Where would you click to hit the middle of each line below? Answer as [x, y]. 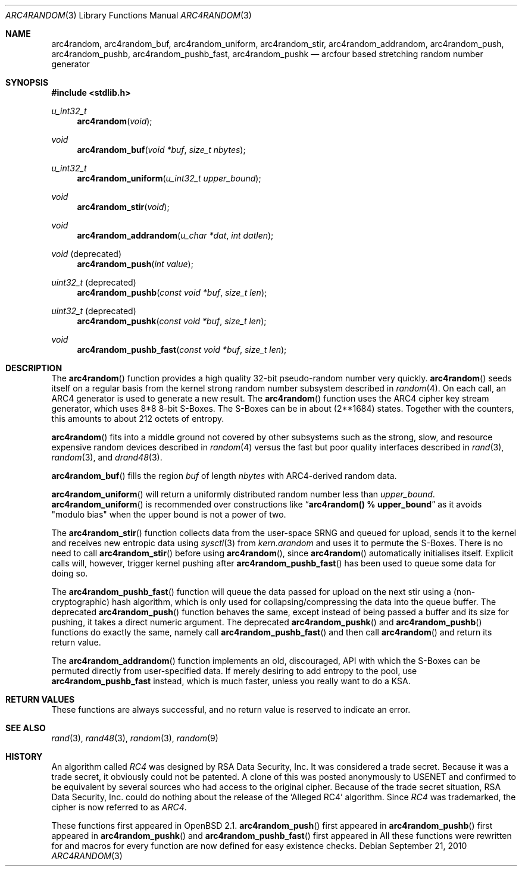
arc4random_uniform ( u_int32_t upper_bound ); [169, 178]
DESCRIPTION [34, 368]
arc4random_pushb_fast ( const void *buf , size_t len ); [182, 350]
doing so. [70, 573]
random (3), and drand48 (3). [107, 457]
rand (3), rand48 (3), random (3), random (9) [135, 738]
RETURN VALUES [40, 699]
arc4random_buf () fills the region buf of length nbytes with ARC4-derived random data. [224, 476]
